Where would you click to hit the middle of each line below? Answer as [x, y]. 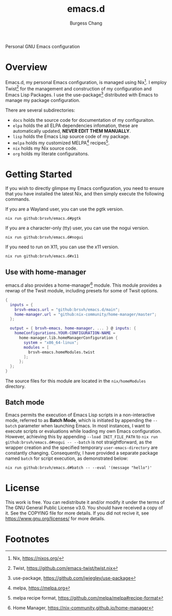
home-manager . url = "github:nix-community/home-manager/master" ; [86, 314]
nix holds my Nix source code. [45, 148]
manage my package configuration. [43, 100]
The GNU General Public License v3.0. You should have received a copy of [84, 507]
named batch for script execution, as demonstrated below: [67, 458]
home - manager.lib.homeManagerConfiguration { [68, 338]
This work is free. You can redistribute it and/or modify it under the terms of [85, 502]
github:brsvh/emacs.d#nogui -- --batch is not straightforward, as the [79, 442]
